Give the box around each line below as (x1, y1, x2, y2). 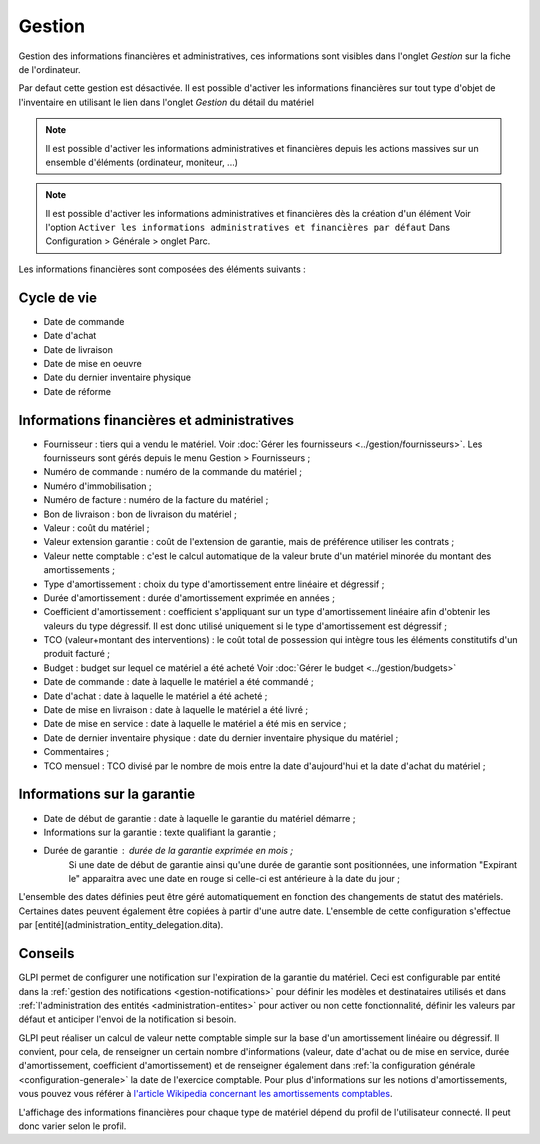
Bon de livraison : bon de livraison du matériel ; (43, 508, 237, 520)
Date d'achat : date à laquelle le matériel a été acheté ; (43, 690, 268, 702)
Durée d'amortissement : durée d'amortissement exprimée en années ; (43, 591, 335, 604)
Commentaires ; (43, 746, 110, 758)
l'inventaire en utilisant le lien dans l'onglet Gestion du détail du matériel (18, 96, 315, 108)
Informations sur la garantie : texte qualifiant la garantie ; (43, 826, 277, 838)
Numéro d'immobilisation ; (43, 480, 152, 492)
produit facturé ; (43, 648, 110, 660)
